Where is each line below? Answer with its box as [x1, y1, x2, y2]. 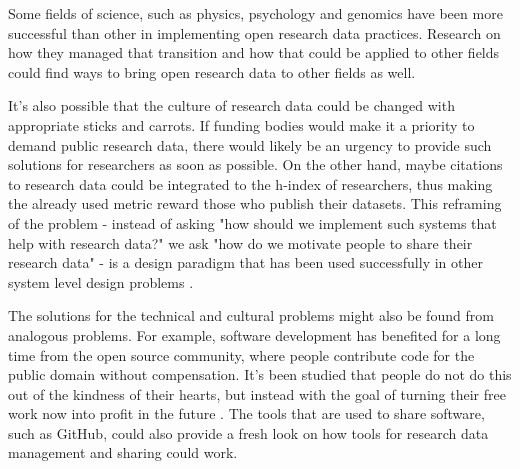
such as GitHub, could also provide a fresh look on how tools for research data [8, 422, 489, 443]
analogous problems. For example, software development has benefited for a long [8, 324, 501, 345]
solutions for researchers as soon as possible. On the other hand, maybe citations [8, 154, 503, 175]
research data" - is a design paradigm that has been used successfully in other [8, 252, 483, 273]
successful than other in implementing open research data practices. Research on [8, 22, 501, 43]
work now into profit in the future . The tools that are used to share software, [8, 403, 485, 424]
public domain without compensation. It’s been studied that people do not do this [8, 364, 512, 385]
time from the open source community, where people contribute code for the [8, 344, 475, 365]
